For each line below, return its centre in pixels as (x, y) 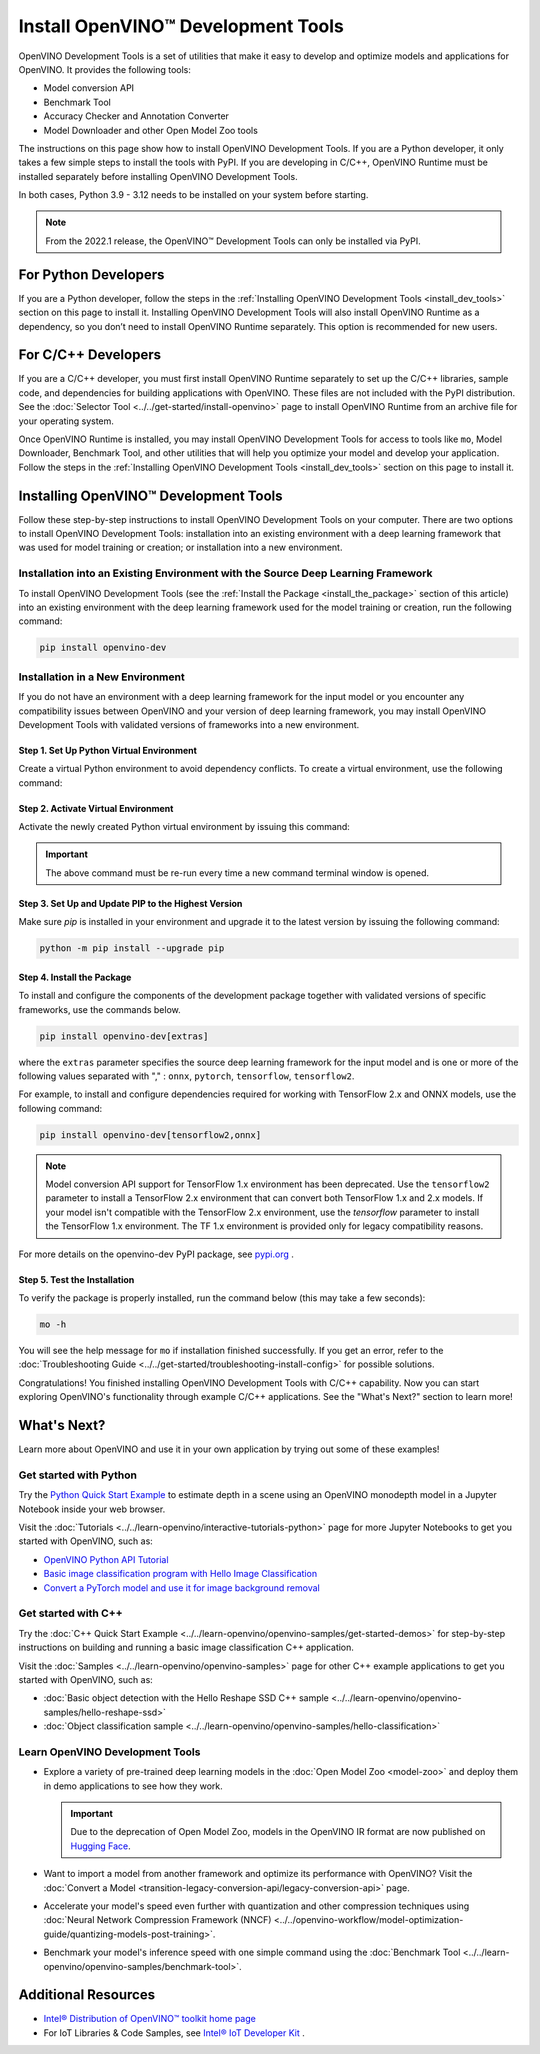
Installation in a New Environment (101, 677)
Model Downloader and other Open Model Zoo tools (151, 130)
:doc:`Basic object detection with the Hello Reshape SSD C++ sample (186, 1698)
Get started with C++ (71, 1613)
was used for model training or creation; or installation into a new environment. (180, 547)
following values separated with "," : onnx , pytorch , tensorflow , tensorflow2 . (186, 1076)
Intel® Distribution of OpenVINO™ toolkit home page (150, 2019)
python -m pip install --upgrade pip (132, 948)
